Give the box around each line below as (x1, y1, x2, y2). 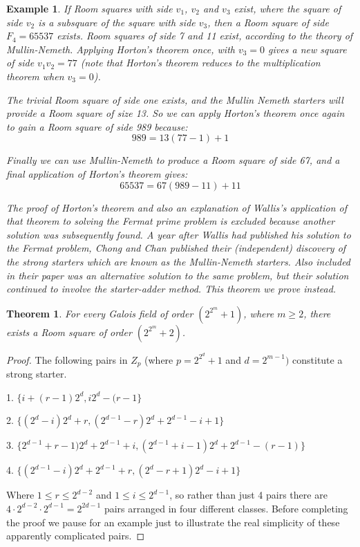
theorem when (6, 68, 64, 83)
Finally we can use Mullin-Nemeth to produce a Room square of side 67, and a (6, 153, 340, 167)
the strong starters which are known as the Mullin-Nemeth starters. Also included (6, 254, 351, 268)
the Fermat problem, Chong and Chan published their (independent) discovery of (6, 241, 346, 255)
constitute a (292, 352, 343, 367)
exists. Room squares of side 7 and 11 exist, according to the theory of (57, 28, 353, 43)
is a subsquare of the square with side (38, 15, 196, 29)
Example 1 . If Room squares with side (6, 1, 173, 15)
